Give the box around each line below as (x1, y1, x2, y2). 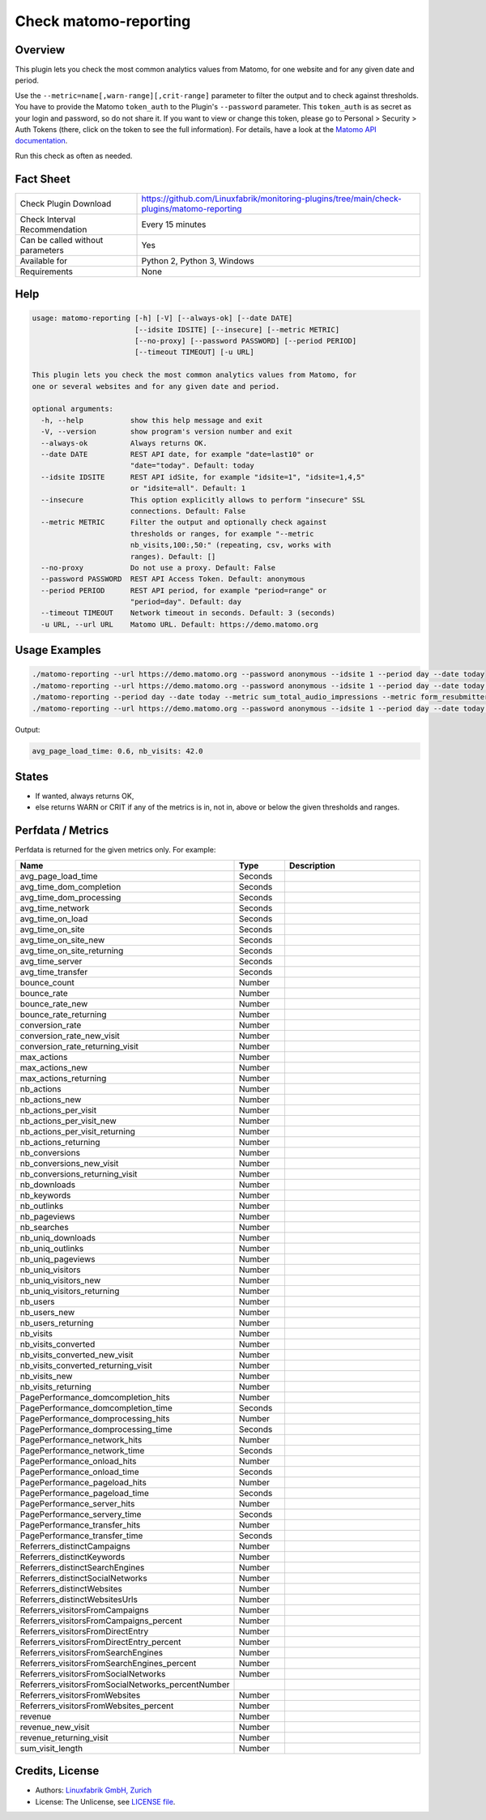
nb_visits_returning (19, 1381, 92, 1392)
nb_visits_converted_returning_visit (19, 1360, 153, 1371)
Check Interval (19, 213, 76, 224)
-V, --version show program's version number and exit (40, 427, 293, 437)
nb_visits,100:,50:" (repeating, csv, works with (130, 540, 331, 550)
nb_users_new (19, 1306, 75, 1318)
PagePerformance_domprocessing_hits (19, 1412, 170, 1424)
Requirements (19, 266, 73, 277)
